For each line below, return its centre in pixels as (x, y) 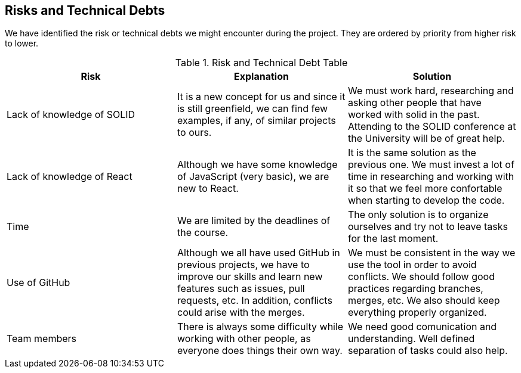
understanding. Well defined (411, 339)
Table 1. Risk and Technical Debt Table (261, 63)
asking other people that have (414, 103)
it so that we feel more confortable (425, 189)
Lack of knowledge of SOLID (71, 115)
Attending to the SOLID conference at (432, 127)
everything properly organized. (417, 313)
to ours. (194, 133)
